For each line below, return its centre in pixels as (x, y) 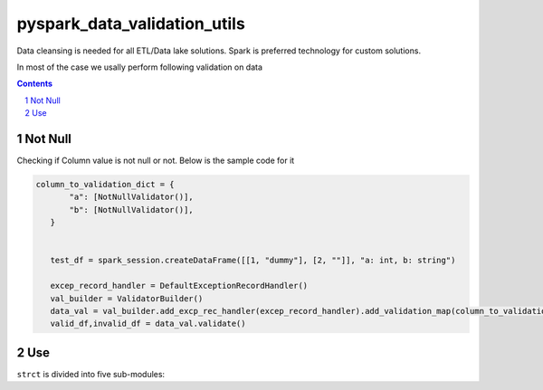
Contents (35, 84)
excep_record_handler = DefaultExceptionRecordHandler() (179, 286)
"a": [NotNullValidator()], (131, 197)
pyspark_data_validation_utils (131, 24)
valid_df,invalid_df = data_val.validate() (148, 324)
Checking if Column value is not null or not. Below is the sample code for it (156, 161)
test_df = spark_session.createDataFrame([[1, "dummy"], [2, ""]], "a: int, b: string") (253, 261)
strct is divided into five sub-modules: (91, 374)
